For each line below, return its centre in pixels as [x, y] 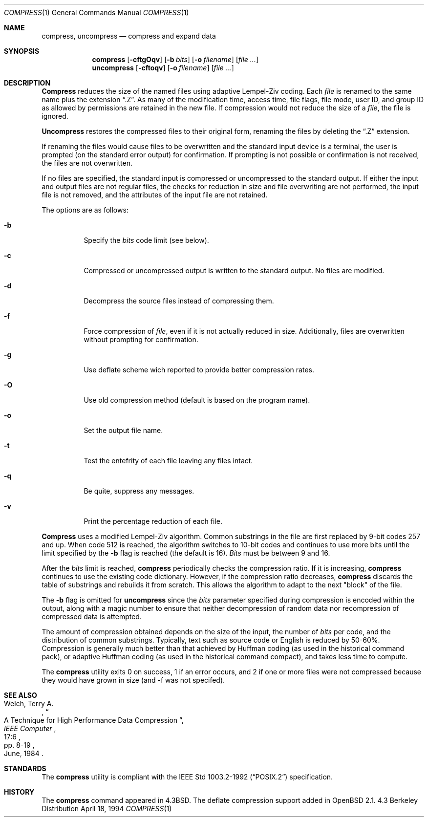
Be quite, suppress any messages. [139, 491]
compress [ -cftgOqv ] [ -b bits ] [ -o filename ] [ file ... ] [175, 59]
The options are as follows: [85, 210]
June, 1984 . [24, 753]
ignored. [55, 116]
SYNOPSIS [22, 51]
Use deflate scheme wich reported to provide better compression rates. [199, 370]
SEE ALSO [21, 695]
